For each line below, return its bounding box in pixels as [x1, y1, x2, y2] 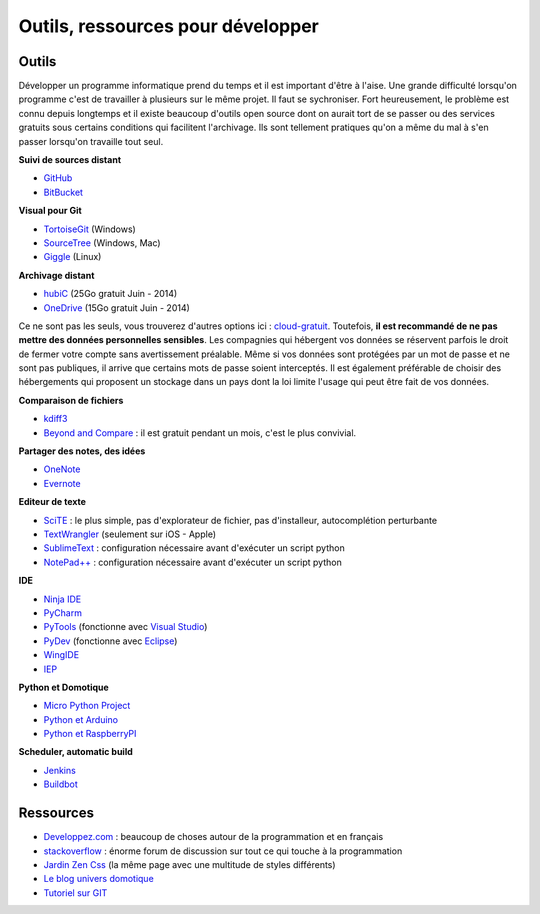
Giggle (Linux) [43, 251, 102, 263]
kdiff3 [43, 413, 68, 425]
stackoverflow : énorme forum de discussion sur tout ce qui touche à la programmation [43, 845, 403, 857]
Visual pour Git [18, 205, 82, 217]
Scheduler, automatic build [18, 746, 134, 758]
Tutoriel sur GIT [43, 886, 108, 899]
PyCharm [43, 606, 82, 619]
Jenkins [43, 764, 77, 776]
